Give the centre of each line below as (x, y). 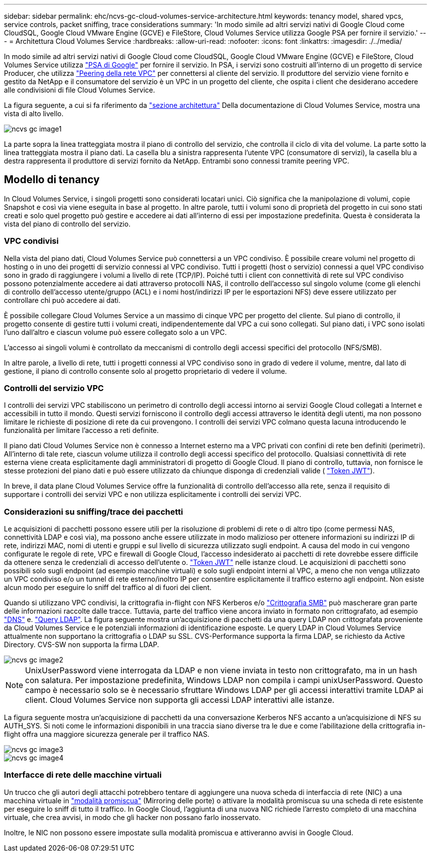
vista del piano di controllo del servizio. (67, 224)
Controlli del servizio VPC (54, 388)
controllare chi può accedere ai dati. (62, 300)
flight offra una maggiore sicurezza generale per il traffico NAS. (107, 734)
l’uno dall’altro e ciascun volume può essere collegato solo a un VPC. (115, 332)
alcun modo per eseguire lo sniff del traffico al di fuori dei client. (108, 588)
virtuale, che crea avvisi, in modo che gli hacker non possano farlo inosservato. (132, 817)
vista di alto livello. (34, 114)
